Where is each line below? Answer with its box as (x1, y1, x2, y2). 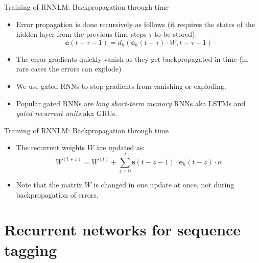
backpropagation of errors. (16, 189, 99, 200)
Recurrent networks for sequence (4, 219, 241, 240)
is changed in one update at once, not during (93, 179, 234, 190)
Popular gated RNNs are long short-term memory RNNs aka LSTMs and (16, 98, 246, 108)
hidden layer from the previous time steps (16, 29, 147, 39)
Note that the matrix (16, 179, 82, 190)
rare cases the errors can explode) (16, 63, 122, 74)
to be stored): (154, 29, 197, 39)
